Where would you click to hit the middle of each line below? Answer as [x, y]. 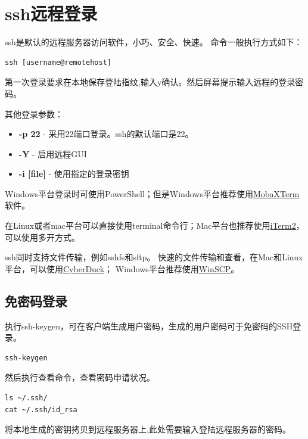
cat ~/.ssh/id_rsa [41, 410]
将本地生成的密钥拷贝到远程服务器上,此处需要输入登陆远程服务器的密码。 [148, 429]
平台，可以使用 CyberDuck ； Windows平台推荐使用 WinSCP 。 [122, 268]
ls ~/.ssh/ [26, 398]
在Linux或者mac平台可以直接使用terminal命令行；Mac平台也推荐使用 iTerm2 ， [155, 225]
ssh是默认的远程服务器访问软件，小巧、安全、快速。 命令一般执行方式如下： [154, 42]
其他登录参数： [34, 113]
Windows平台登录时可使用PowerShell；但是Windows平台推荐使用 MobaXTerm [152, 193]
